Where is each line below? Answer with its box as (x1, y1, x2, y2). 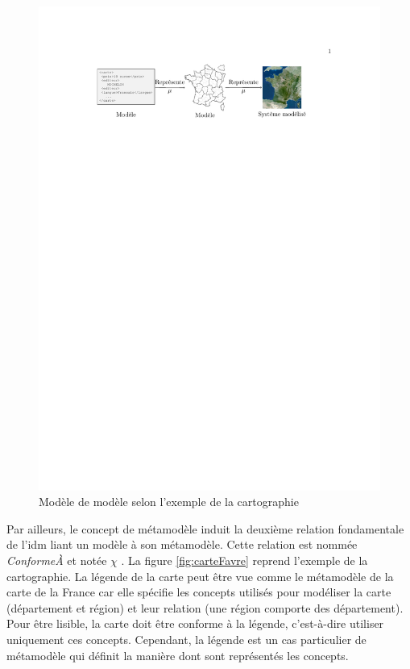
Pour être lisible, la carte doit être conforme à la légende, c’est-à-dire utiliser (6, 615, 384, 632)
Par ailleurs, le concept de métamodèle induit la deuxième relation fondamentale (6, 520, 404, 537)
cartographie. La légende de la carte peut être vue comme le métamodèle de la (6, 567, 394, 584)
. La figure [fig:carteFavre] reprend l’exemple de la (121, 552, 368, 569)
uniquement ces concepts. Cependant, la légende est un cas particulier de (6, 631, 367, 648)
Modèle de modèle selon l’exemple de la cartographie (39, 493, 299, 510)
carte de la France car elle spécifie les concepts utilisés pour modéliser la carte (6, 583, 391, 600)
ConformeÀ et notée (6, 552, 107, 569)
